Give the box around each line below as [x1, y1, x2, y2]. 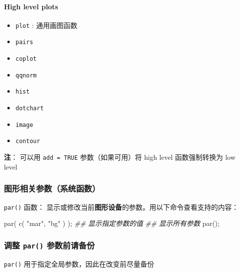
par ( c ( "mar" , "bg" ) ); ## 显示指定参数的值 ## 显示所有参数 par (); [4, 218, 220, 228]
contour [15, 138, 40, 145]
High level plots [4, 1, 58, 11]
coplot [15, 55, 37, 63]
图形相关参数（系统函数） [4, 182, 100, 195]
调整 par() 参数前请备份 [4, 239, 95, 251]
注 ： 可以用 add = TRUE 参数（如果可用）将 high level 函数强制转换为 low [4, 152, 236, 162]
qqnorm [15, 72, 37, 79]
